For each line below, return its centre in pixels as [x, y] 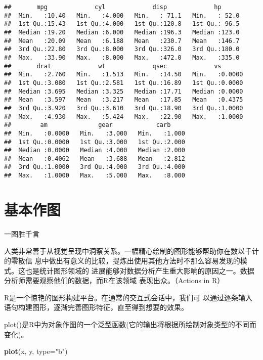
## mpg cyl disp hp [113, 7]
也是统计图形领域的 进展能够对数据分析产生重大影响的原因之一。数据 [140, 270]
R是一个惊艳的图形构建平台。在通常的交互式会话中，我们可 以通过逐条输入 [128, 297]
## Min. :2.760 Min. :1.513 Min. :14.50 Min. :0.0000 [124, 75]
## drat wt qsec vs [113, 66]
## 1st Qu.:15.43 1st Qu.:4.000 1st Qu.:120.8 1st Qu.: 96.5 [122, 24]
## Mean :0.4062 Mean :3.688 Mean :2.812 [95, 159]
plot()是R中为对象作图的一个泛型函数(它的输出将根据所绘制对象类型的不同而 [130, 324]
